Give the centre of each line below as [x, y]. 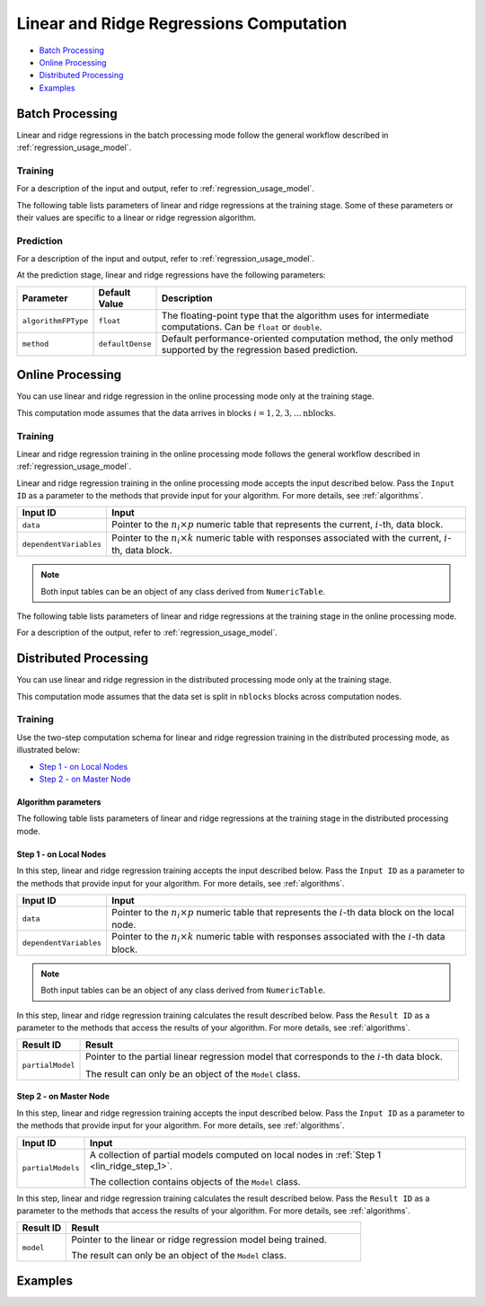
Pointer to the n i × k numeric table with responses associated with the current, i [280, 538]
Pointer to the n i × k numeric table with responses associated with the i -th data [278, 938]
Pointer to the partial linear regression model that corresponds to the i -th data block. [265, 1057]
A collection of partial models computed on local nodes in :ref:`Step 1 [235, 1154]
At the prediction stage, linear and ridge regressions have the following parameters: [171, 275]
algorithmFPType [55, 321]
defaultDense [125, 344]
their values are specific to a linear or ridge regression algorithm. [137, 217]
